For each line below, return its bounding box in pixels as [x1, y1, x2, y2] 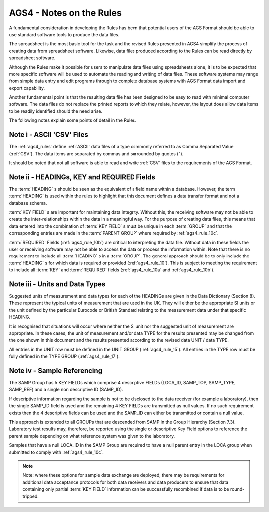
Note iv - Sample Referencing [9, 366, 102, 375]
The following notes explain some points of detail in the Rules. [9, 117, 136, 123]
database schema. [9, 200, 47, 206]
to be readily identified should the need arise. [9, 108, 103, 114]
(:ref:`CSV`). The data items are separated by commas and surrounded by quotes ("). [9, 150, 184, 157]
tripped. [22, 493, 39, 499]
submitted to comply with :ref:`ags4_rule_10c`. [9, 449, 104, 455]
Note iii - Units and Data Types [9, 280, 106, 288]
